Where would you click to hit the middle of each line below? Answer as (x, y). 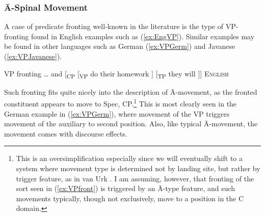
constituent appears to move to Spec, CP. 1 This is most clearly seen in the (121, 103)
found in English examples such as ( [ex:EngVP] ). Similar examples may (143, 36)
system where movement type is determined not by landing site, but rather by (138, 168)
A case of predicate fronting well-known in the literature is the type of (114, 26)
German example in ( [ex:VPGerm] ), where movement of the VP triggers (117, 113)
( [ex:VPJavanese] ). (33, 56)
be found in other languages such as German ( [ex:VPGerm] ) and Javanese (120, 46)
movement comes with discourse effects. (66, 133)
